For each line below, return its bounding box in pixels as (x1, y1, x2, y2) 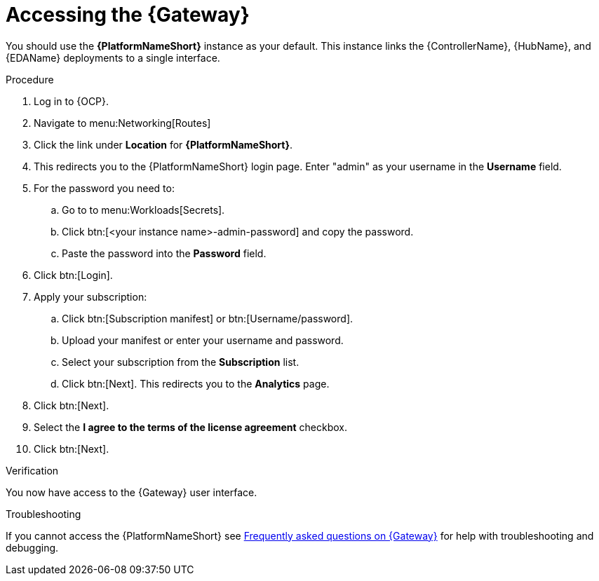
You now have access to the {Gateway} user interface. (6, 486, 257, 498)
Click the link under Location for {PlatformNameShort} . (34, 138, 293, 151)
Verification (6, 464, 59, 477)
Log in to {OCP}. (34, 95, 109, 107)
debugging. (6, 541, 59, 554)
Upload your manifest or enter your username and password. (62, 334, 344, 346)
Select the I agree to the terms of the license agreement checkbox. (34, 421, 347, 433)
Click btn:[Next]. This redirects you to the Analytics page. (62, 377, 330, 390)
